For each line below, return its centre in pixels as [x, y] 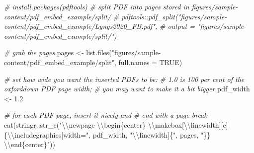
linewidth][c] [209, 124]
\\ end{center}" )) [30, 144]
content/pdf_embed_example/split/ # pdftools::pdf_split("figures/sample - [116, 16]
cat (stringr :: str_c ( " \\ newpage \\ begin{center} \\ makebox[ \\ [97, 124]
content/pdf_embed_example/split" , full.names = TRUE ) [93, 62]
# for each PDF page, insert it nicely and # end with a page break [106, 115]
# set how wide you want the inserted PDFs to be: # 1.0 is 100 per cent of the [124, 79]
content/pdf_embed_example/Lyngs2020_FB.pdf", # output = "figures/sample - [125, 26]
